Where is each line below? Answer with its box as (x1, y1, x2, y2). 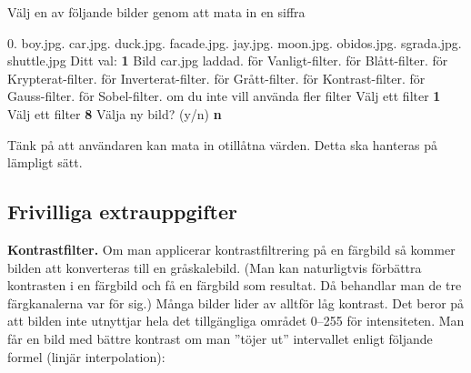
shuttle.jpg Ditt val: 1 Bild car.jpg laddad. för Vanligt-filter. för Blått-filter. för (7, 51, 448, 70)
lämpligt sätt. (7, 153, 83, 172)
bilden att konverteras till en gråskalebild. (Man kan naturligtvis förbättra (7, 257, 422, 277)
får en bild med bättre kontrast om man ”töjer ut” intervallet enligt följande (7, 328, 433, 348)
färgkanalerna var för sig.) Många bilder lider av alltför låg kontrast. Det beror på (7, 293, 465, 312)
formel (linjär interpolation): (7, 347, 165, 366)
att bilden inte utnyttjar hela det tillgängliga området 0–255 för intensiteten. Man (7, 311, 465, 330)
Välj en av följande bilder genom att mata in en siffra (7, 3, 306, 21)
